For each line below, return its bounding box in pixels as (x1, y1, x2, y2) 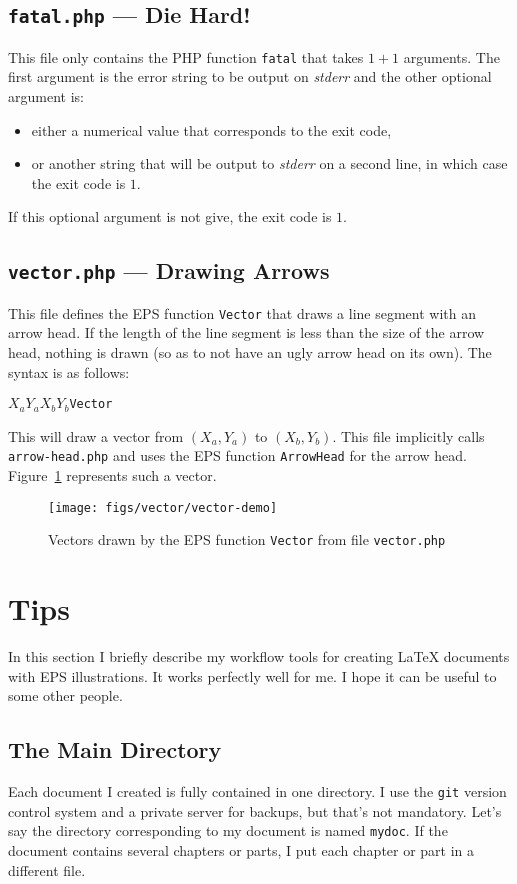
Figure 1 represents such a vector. (8, 465, 217, 486)
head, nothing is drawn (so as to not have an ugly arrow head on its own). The (8, 342, 492, 363)
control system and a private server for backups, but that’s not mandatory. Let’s (8, 800, 502, 821)
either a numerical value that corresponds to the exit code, (31, 119, 392, 140)
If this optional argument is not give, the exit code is (8, 206, 332, 227)
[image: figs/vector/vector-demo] (48, 500, 278, 515)
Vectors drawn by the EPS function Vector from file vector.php (48, 529, 446, 550)
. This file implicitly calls (332, 425, 485, 446)
